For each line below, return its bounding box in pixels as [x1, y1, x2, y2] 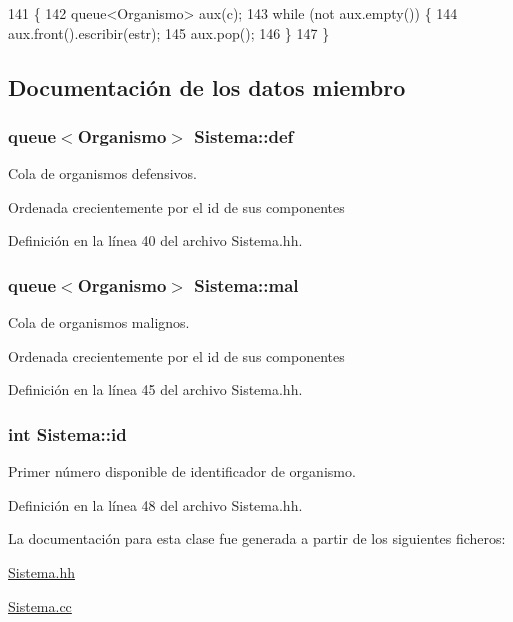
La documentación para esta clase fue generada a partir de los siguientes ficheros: [8, 528, 506, 549]
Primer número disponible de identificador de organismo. [8, 461, 356, 482]
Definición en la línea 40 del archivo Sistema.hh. [8, 230, 303, 251]
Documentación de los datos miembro [8, 71, 406, 102]
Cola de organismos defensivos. [8, 163, 197, 184]
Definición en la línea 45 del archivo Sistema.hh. [8, 379, 303, 400]
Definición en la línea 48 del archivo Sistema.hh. [8, 494, 303, 515]
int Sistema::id [8, 421, 127, 446]
